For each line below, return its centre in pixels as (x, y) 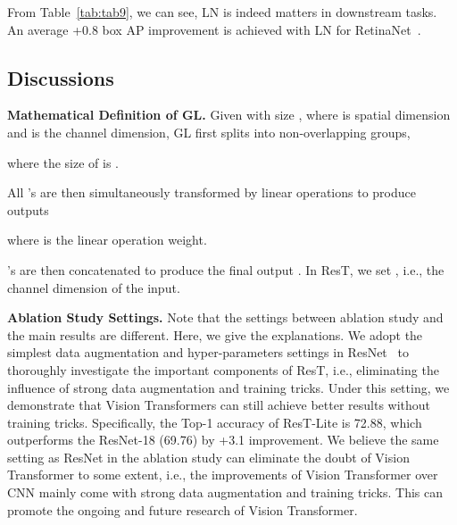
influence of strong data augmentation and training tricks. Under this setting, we (228, 387)
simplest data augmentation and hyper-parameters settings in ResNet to (208, 352)
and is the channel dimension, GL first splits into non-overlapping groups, (209, 132)
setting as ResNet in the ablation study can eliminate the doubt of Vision (208, 457)
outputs (28, 209)
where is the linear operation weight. (107, 240)
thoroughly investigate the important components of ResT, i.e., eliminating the (223, 369)
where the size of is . (63, 162)
